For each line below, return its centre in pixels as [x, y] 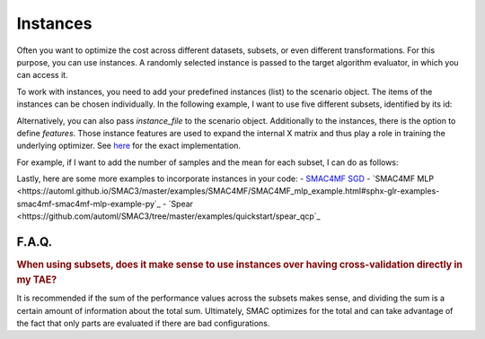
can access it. [42, 75]
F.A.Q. [35, 242]
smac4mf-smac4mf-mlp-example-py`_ [89, 204]
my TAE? [37, 280]
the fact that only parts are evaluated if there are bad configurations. [143, 324]
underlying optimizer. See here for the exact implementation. [129, 146]
